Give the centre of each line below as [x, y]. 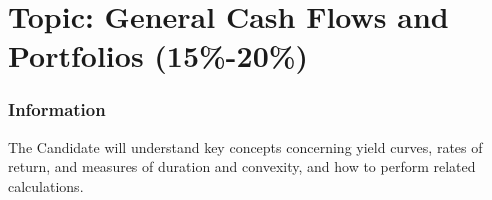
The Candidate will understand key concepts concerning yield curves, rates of [245, 146]
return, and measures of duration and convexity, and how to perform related [242, 166]
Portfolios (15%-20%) [158, 55]
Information [57, 109]
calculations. [46, 185]
